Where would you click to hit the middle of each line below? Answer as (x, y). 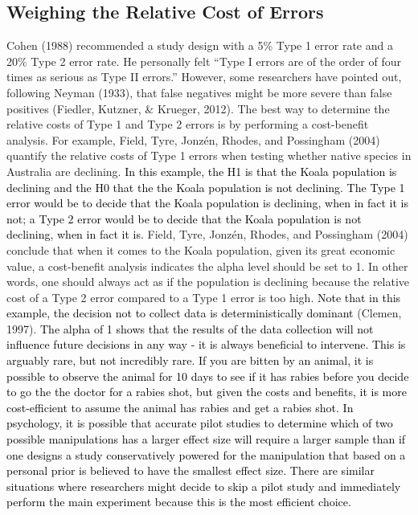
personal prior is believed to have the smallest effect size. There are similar (191, 470)
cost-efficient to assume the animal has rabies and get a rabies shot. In (180, 407)
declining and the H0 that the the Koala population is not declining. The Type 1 (206, 187)
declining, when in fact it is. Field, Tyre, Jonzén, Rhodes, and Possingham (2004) (207, 234)
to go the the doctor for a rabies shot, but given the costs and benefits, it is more (207, 392)
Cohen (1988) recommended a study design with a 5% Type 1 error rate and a (200, 45)
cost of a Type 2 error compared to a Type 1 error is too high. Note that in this (204, 297)
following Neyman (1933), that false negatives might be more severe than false (199, 92)
